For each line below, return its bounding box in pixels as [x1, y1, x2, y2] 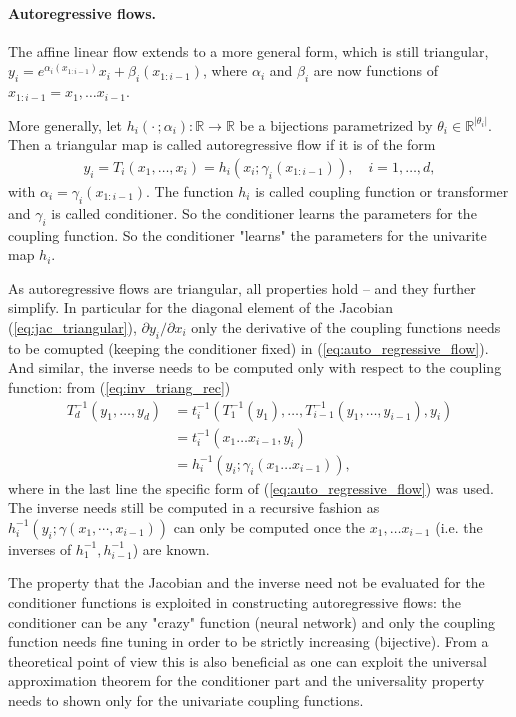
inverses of [8, 538, 72, 559]
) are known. [132, 538, 210, 559]
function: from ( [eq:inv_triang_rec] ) [8, 376, 231, 397]
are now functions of [313, 60, 438, 81]
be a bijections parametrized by [239, 114, 433, 135]
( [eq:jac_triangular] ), [8, 316, 137, 337]
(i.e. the [435, 516, 483, 537]
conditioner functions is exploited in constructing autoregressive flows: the [8, 592, 461, 613]
